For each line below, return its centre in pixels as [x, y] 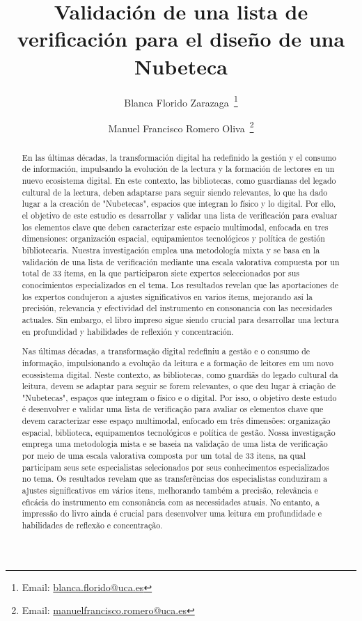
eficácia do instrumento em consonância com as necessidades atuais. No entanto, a [171, 502]
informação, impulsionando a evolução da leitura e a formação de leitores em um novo [178, 362]
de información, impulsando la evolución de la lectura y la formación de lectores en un [178, 169]
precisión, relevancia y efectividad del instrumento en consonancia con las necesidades [177, 308]
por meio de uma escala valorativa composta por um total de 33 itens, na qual [164, 456]
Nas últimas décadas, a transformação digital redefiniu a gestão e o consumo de [166, 351]
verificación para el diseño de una [181, 39]
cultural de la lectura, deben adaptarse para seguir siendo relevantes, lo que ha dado [175, 192]
